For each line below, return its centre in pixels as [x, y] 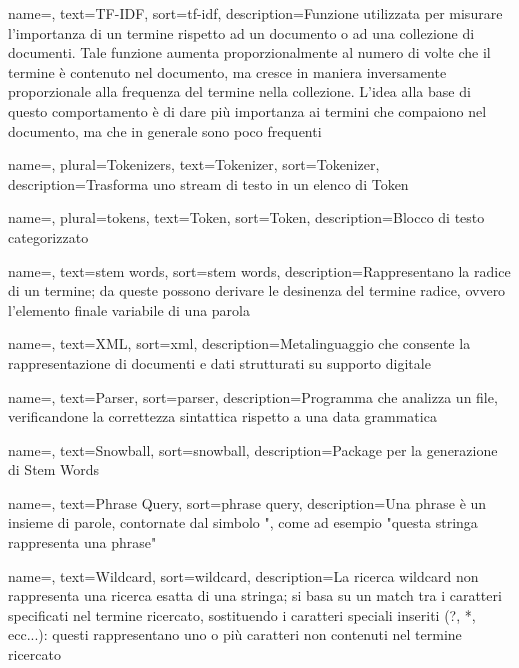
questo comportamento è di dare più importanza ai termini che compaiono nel [247, 110]
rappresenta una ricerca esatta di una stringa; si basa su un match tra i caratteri [255, 595]
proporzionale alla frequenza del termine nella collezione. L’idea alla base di [239, 91]
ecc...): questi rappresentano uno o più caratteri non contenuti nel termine [235, 634]
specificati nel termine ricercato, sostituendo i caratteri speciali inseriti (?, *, [242, 614]
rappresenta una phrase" [82, 542]
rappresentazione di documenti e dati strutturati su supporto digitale [219, 362]
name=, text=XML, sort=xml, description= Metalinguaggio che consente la [239, 343]
